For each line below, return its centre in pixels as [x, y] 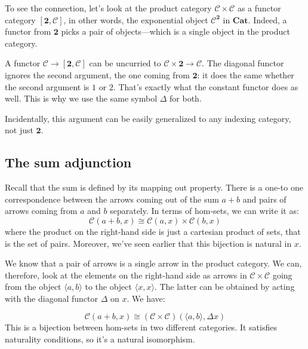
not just [19, 130]
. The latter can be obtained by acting [224, 287]
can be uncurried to [125, 63]
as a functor [259, 8]
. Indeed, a [267, 19]
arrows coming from [41, 211]
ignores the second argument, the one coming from [97, 74]
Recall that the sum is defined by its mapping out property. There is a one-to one [154, 187]
